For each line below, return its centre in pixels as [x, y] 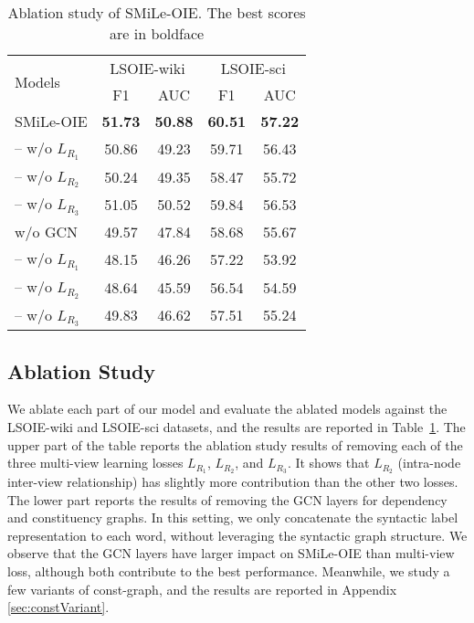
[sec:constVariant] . [58, 607]
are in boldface [157, 33]
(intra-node [429, 463]
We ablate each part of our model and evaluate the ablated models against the [227, 409]
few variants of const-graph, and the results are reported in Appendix [202, 589]
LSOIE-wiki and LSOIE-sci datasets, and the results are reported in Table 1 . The [237, 427]
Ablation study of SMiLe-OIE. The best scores [157, 12]
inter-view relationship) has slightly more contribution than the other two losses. [233, 482]
